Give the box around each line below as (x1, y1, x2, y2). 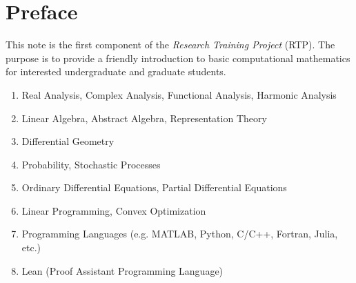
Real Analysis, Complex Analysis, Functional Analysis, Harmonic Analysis (21, 87, 337, 101)
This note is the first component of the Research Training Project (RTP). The (6, 37, 335, 52)
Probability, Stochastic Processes (21, 157, 161, 171)
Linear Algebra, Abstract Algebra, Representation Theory (21, 110, 267, 125)
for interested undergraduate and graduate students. (6, 64, 226, 79)
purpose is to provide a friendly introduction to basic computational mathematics (6, 50, 350, 65)
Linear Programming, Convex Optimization (21, 203, 206, 217)
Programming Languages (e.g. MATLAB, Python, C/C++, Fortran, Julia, (21, 226, 338, 241)
